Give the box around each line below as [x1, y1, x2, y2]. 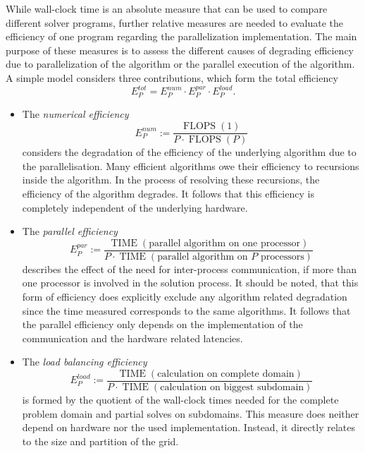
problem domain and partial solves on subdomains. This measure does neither [22, 406, 359, 421]
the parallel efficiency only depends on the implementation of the [22, 317, 303, 332]
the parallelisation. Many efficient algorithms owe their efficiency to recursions [22, 158, 359, 173]
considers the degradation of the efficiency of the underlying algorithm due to [22, 145, 357, 159]
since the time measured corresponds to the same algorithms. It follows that [22, 303, 351, 318]
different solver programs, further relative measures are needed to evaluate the [6, 15, 343, 30]
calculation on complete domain [157, 368, 295, 379]
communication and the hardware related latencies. [22, 330, 243, 345]
